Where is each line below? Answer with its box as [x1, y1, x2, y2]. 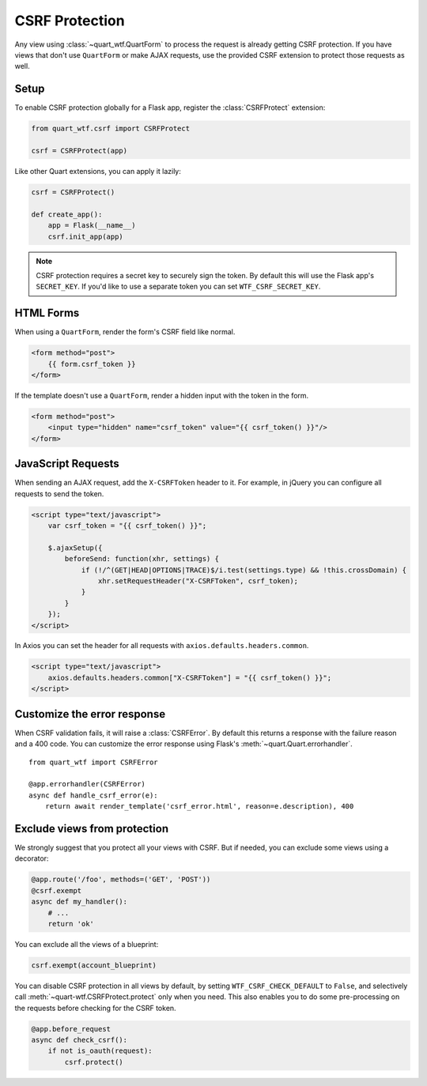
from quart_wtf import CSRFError [28, 757, 158, 767]
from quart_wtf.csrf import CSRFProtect [31, 124, 190, 134]
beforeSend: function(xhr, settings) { [64, 554, 219, 564]
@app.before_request [31, 1024, 111, 1033]
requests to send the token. [14, 488, 104, 498]
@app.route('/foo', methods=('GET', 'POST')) [31, 875, 211, 884]
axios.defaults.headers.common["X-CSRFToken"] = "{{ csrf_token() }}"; [47, 673, 332, 682]
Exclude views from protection [14, 822, 169, 835]
